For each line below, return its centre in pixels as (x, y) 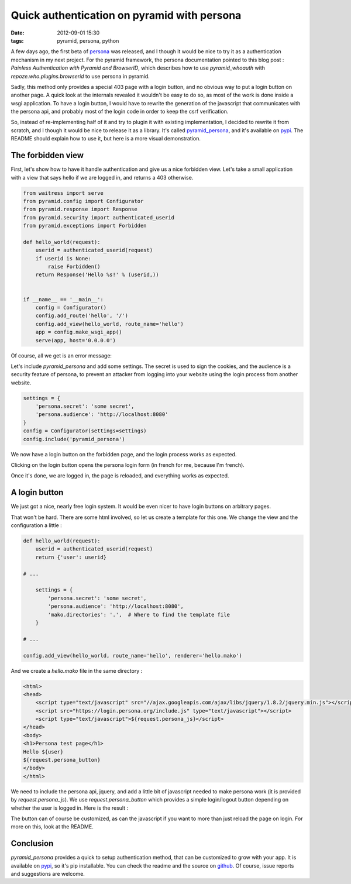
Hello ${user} (43, 751)
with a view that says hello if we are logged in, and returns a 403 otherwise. (102, 177)
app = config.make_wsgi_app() (79, 332)
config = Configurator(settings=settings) (85, 431)
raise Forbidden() (74, 267)
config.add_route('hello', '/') (82, 316)
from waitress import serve (63, 193)
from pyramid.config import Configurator (83, 201)
